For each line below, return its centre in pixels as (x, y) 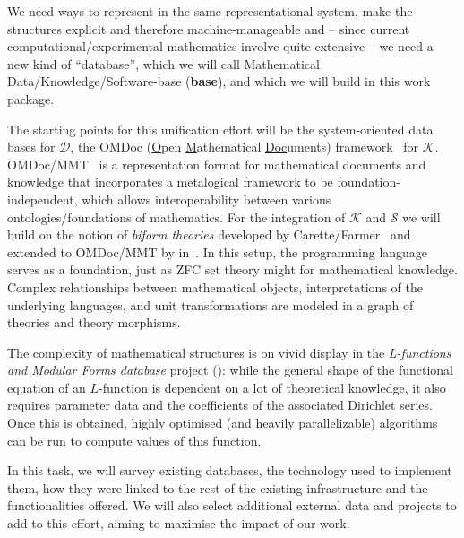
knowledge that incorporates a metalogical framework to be (170, 182)
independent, (43, 199)
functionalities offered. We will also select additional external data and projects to (232, 505)
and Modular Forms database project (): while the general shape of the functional (231, 370)
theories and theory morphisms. (94, 322)
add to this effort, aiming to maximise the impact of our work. (179, 523)
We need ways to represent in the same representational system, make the (210, 11)
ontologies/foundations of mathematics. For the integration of (176, 217)
